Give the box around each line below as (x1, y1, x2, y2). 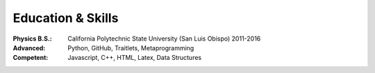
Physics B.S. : (12, 34, 52, 43)
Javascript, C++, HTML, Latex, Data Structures (67, 54, 201, 62)
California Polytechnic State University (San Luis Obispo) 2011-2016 (67, 34, 261, 43)
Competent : (12, 54, 49, 62)
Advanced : (12, 43, 46, 52)
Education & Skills (12, 10, 119, 25)
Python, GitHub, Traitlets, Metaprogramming (67, 43, 194, 52)
